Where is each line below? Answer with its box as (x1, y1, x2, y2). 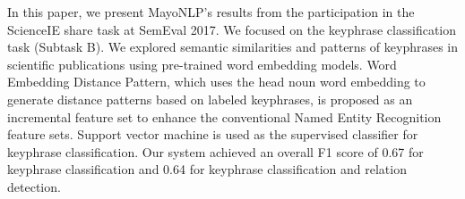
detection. (7, 177, 61, 195)
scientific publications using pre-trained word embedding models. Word (7, 54, 397, 73)
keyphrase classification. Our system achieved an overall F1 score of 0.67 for (7, 142, 424, 161)
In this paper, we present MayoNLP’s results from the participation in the (7, 3, 415, 21)
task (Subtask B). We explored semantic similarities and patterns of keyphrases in (7, 37, 459, 56)
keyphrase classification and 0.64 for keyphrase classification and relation (7, 160, 407, 178)
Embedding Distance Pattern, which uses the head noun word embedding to (7, 72, 426, 91)
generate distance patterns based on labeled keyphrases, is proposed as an (7, 89, 413, 108)
